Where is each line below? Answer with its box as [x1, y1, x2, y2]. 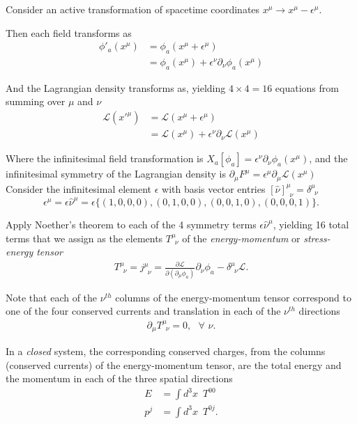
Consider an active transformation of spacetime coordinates [6, 2, 260, 16]
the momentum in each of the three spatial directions [6, 371, 233, 386]
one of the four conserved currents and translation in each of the [6, 304, 281, 318]
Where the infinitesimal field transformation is [6, 151, 204, 166]
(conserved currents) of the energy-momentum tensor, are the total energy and [6, 357, 342, 372]
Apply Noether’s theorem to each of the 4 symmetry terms [6, 217, 257, 232]
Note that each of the [6, 290, 98, 304]
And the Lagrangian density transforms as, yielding [6, 80, 226, 95]
